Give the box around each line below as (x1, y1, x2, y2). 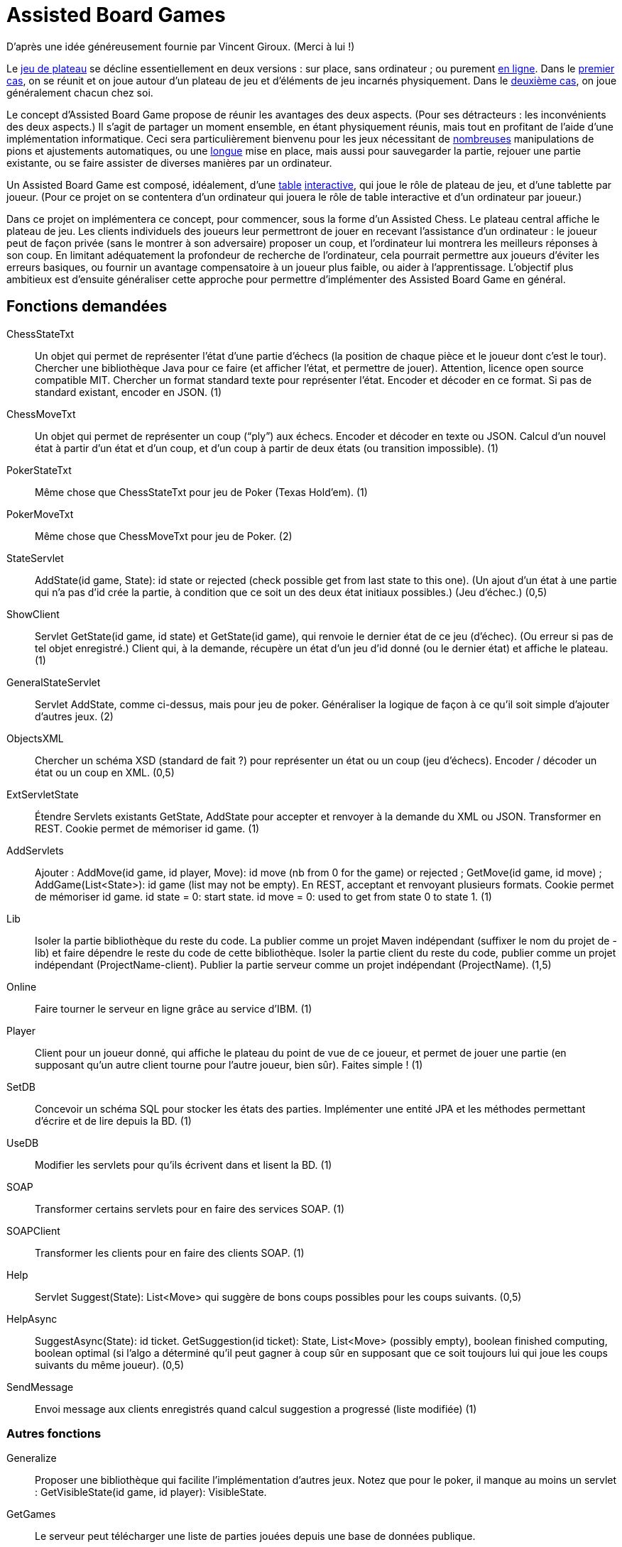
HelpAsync (6, 1312, 58, 1325)
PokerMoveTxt (6, 507, 74, 520)
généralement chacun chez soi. (6, 86, 153, 99)
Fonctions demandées (6, 297, 168, 316)
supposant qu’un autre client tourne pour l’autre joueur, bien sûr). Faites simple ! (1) (35, 1058, 423, 1071)
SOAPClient (6, 1224, 60, 1237)
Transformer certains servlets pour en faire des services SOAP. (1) (35, 1202, 345, 1215)
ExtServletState (6, 788, 79, 800)
